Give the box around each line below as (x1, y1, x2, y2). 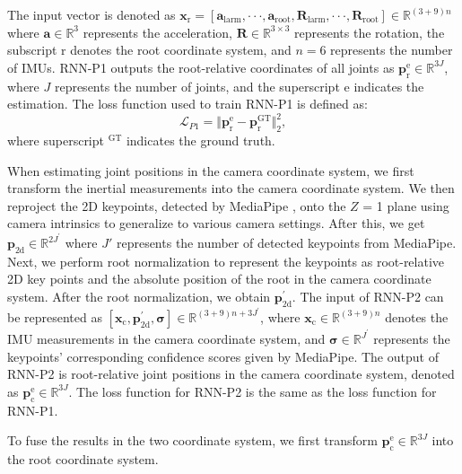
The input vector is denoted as (7, 5, 176, 23)
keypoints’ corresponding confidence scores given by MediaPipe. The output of (7, 347, 439, 365)
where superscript (7, 131, 104, 150)
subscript (7, 40, 57, 59)
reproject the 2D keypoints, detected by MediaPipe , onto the (7, 196, 346, 215)
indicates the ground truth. (126, 131, 275, 150)
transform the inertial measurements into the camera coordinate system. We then (7, 179, 455, 197)
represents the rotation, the (294, 22, 445, 41)
